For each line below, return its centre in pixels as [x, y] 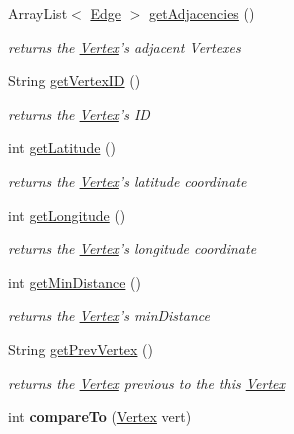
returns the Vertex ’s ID [79, 113]
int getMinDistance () [74, 281]
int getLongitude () [67, 214]
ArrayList [38, 13]
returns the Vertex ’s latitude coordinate [127, 180]
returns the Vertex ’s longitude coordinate [132, 248]
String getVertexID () [74, 80]
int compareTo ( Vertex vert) [100, 416]
